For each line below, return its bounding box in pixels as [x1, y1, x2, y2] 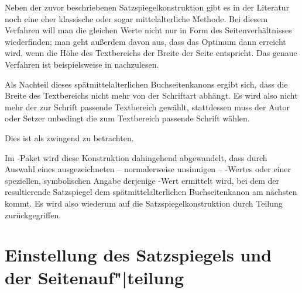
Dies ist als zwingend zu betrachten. [5, 131, 134, 144]
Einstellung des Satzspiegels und [5, 243, 272, 267]
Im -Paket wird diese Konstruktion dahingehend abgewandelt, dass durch [5, 151, 267, 163]
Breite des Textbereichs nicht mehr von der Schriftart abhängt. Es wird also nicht [5, 89, 298, 102]
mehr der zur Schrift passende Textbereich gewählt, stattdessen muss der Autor [5, 100, 290, 113]
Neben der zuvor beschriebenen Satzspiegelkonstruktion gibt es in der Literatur [5, 1, 290, 13]
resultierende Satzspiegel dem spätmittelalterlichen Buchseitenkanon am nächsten [5, 186, 297, 198]
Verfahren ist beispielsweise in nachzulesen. [5, 58, 159, 70]
